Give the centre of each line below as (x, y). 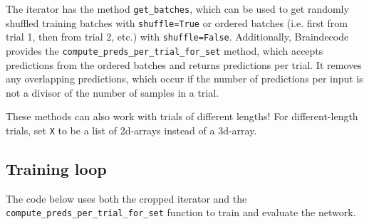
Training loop (56, 169)
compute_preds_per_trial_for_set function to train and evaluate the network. (181, 212)
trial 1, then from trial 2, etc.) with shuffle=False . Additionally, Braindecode (177, 37)
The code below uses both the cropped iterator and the (126, 198)
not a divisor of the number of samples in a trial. (113, 92)
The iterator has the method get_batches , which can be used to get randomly (177, 9)
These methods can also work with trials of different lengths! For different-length (182, 116)
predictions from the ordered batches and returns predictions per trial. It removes (184, 64)
